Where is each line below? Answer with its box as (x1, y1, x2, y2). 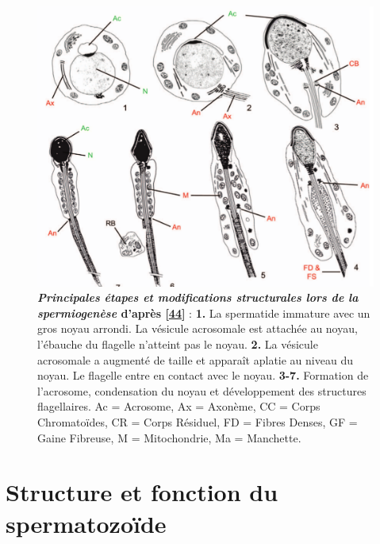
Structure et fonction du (6, 476, 278, 508)
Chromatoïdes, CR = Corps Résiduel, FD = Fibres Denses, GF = (37, 413, 358, 430)
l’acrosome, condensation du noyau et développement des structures (37, 382, 367, 399)
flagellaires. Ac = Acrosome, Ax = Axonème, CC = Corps (37, 398, 321, 415)
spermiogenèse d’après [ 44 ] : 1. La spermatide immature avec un (37, 304, 370, 321)
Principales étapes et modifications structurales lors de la (37, 289, 359, 306)
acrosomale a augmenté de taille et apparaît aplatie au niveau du (37, 351, 353, 368)
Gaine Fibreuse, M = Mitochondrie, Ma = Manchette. (37, 429, 301, 446)
